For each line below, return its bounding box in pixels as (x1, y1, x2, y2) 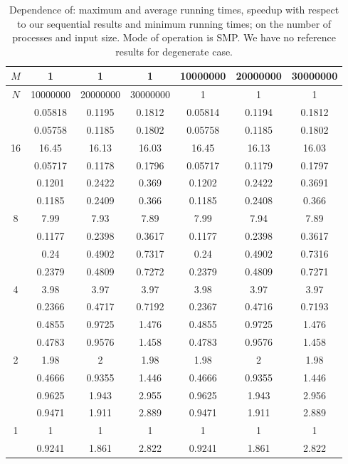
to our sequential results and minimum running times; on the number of (17, 16, 332, 31)
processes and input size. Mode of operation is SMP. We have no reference (12, 30, 336, 45)
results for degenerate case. (115, 43, 233, 58)
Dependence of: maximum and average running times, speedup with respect (9, 2, 339, 16)
